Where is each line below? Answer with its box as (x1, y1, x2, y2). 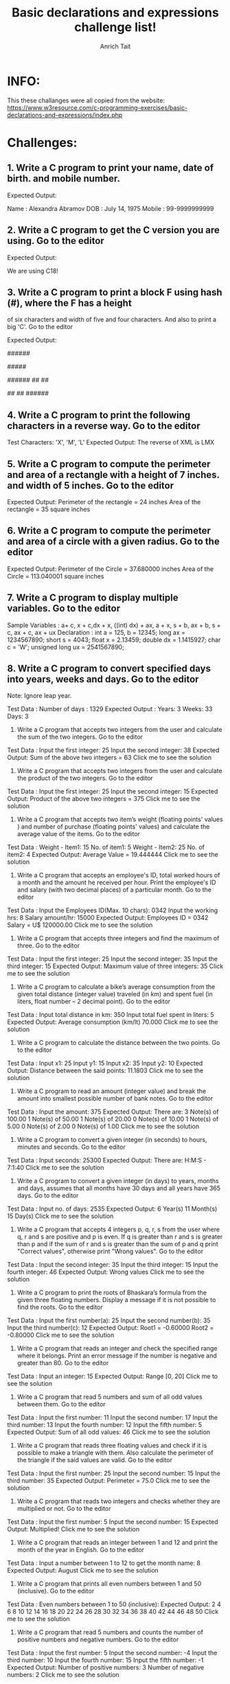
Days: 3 (7, 712, 29, 721)
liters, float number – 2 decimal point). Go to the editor (16, 998, 171, 1006)
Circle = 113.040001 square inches (7, 572, 104, 580)
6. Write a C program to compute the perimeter (7, 525, 211, 537)
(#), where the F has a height (7, 297, 132, 308)
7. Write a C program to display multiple (7, 592, 179, 604)
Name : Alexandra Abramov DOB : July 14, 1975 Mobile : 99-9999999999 (7, 204, 214, 212)
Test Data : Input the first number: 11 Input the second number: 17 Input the (7, 1413, 218, 1422)
